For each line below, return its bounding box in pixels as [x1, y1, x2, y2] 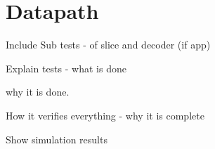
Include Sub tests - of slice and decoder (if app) [6, 37, 211, 52]
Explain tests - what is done [6, 60, 126, 75]
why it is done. [6, 84, 70, 99]
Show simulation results [6, 131, 107, 146]
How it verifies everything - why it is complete [6, 108, 204, 122]
